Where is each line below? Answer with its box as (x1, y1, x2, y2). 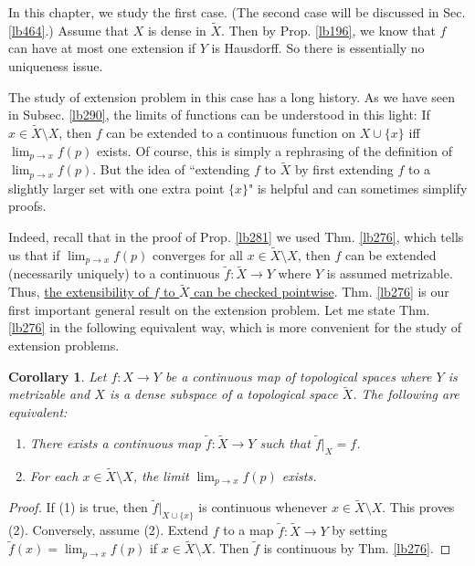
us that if (8, 245, 60, 264)
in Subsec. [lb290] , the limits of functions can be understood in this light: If (8, 105, 430, 124)
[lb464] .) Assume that (8, 20, 130, 39)
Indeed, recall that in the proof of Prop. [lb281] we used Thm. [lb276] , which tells (8, 226, 464, 246)
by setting (332, 520, 388, 540)
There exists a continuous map (29, 433, 201, 452)
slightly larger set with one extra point (8, 178, 225, 197)
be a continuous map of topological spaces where (165, 366, 432, 385)
